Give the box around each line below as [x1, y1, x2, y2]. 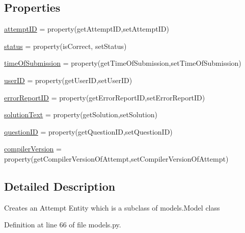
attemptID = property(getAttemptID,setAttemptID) [4, 23, 169, 34]
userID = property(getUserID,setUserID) [4, 74, 132, 85]
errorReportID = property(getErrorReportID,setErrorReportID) [4, 92, 205, 102]
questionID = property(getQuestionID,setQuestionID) [4, 126, 173, 137]
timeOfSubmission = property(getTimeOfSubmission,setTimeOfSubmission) [4, 58, 241, 68]
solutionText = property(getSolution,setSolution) [4, 109, 157, 120]
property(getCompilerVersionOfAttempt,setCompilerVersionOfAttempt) [4, 153, 229, 164]
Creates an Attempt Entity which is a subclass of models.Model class [4, 202, 220, 213]
